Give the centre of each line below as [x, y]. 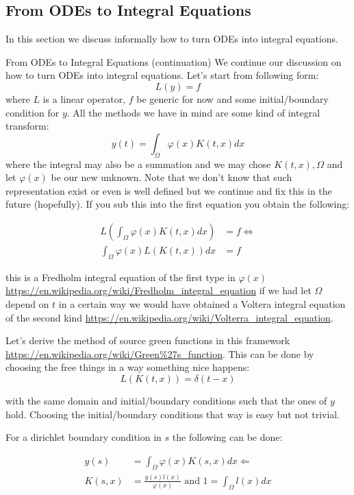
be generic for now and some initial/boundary [232, 98]
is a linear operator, [84, 98]
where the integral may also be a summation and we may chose [138, 164]
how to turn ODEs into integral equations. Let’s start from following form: [162, 75]
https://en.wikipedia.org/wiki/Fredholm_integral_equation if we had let [159, 290]
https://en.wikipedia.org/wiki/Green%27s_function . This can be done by [160, 353]
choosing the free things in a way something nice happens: [128, 367]
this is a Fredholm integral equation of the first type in [121, 277]
